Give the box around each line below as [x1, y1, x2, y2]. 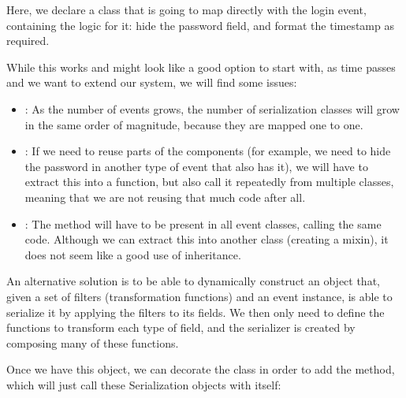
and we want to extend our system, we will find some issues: [6, 74, 297, 91]
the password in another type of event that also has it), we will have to [24, 158, 368, 174]
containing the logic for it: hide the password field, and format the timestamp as [6, 17, 394, 33]
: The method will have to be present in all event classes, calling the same [24, 215, 382, 232]
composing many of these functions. [6, 334, 179, 351]
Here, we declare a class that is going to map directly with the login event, [6, 2, 367, 17]
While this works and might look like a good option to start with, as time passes [6, 58, 396, 75]
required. [6, 32, 50, 49]
